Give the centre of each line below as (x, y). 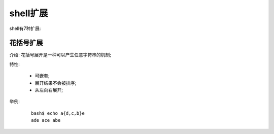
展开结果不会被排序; (56, 83)
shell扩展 (29, 13)
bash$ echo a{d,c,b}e (58, 113)
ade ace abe (46, 120)
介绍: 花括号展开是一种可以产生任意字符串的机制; (60, 55)
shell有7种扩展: (25, 28)
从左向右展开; (49, 90)
